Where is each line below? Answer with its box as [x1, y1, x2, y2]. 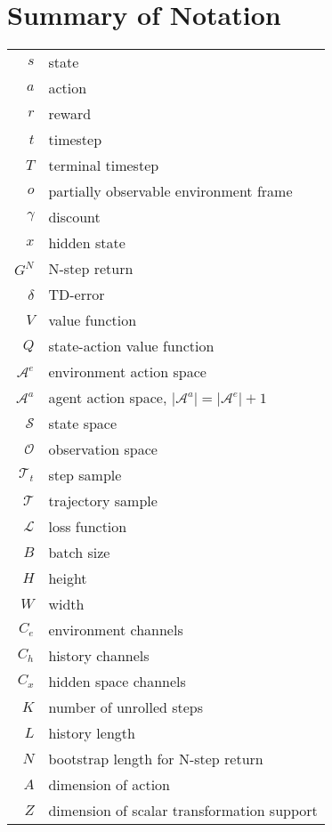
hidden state [48, 232, 126, 254]
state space [48, 413, 117, 434]
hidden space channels [48, 671, 186, 692]
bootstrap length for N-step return [48, 748, 263, 770]
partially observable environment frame [48, 181, 293, 202]
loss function [48, 516, 127, 537]
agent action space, [48, 387, 167, 408]
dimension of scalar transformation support [48, 800, 318, 821]
